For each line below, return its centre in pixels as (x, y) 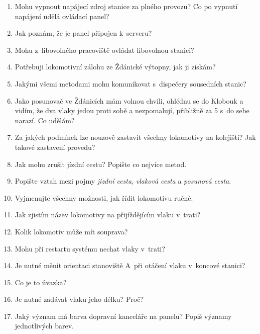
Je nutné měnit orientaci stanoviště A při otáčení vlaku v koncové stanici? (130, 265)
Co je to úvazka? (41, 282)
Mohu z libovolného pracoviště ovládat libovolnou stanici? (104, 50)
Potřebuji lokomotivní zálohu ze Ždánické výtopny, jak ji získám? (115, 67)
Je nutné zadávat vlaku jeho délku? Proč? (79, 299)
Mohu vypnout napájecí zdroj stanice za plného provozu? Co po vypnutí (126, 6)
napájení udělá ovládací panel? (62, 16)
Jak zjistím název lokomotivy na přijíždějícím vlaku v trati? (108, 215)
